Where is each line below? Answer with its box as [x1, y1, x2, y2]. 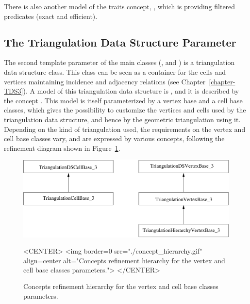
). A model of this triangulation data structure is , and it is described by [23, 86, 239, 96]
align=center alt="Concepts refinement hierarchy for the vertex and [23, 255, 225, 265]
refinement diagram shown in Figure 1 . [4, 143, 120, 153]
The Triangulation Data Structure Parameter [4, 34, 236, 49]
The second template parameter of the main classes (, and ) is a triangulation [4, 57, 235, 67]
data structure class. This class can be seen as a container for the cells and [4, 66, 226, 77]
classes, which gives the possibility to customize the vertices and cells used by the [4, 105, 246, 115]
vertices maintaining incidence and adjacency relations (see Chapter [4, 76, 206, 86]
